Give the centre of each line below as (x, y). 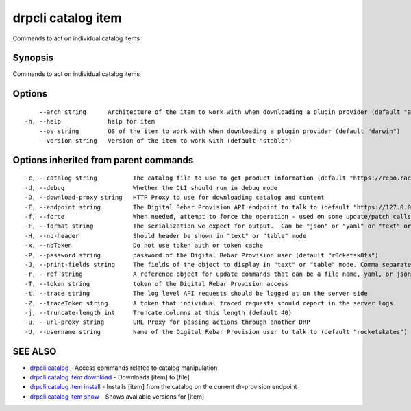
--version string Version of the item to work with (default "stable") (165, 141)
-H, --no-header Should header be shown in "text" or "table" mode (166, 236)
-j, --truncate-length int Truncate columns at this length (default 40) (159, 313)
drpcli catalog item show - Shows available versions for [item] (117, 396)
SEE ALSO (35, 351)
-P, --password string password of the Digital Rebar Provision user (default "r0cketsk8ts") (202, 255)
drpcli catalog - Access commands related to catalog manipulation (124, 368)
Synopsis (33, 58)
